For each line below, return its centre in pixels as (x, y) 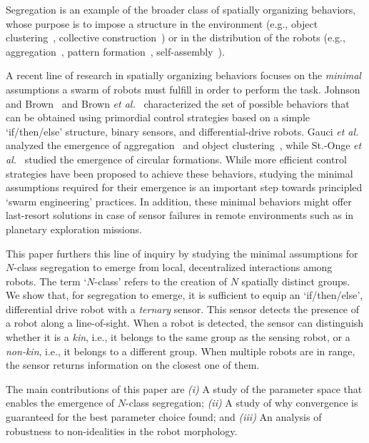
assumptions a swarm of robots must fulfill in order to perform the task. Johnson (183, 89)
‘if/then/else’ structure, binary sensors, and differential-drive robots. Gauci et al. (182, 131)
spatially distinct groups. (296, 281)
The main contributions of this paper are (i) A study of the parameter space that (184, 388)
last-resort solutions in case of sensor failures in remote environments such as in (180, 215)
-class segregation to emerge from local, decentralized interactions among (173, 267)
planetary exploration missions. (74, 229)
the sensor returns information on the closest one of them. (133, 365)
